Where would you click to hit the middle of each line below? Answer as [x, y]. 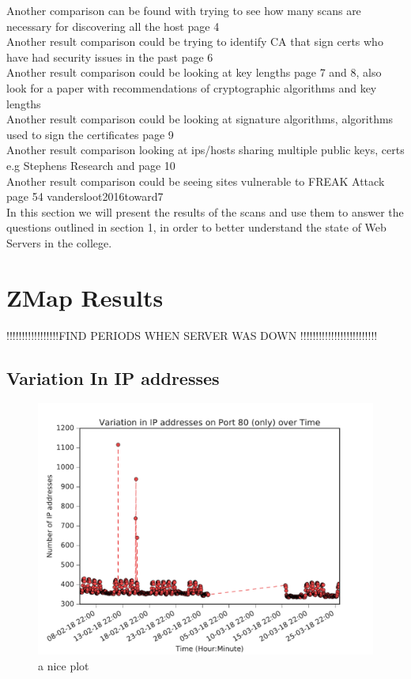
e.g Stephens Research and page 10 [91, 165]
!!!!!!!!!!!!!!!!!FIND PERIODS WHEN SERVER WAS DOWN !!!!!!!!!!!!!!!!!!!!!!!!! [192, 335]
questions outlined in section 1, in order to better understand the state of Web [196, 227]
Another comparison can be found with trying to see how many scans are [184, 10]
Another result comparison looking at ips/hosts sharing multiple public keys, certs [205, 150]
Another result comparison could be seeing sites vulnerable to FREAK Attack [196, 181]
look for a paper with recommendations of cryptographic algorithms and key [192, 87]
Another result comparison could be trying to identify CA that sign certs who [195, 41]
